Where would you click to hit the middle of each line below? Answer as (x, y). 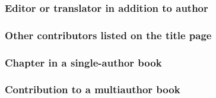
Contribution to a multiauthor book (93, 89)
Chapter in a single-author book (83, 62)
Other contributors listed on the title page (108, 35)
